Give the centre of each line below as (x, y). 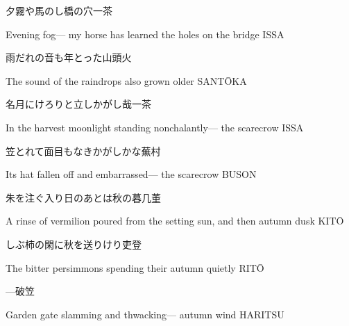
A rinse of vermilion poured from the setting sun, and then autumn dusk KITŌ (175, 221)
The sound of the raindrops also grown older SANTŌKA (126, 80)
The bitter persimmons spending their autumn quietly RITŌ (135, 267)
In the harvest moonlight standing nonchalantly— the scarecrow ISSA (155, 127)
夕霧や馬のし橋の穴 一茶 (59, 10)
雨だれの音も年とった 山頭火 (69, 57)
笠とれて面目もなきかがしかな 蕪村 (83, 150)
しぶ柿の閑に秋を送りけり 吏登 (74, 244)
